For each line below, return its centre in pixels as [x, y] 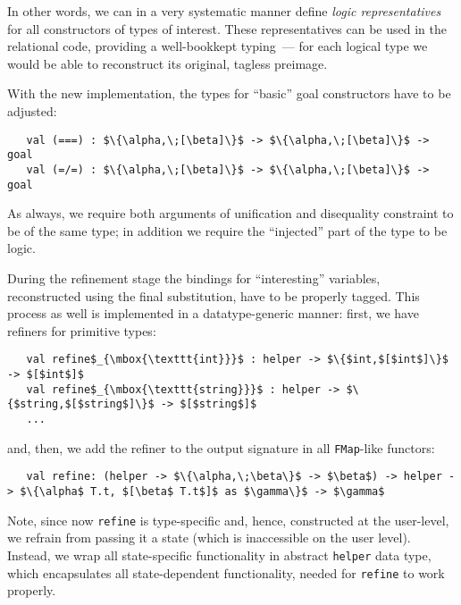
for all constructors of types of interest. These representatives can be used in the [227, 28]
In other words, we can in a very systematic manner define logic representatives [224, 11]
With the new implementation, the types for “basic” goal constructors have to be [229, 93]
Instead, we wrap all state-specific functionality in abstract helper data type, [219, 555]
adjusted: [32, 110]
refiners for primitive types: [82, 330]
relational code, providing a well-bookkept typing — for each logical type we [218, 46]
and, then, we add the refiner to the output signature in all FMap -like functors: [221, 447]
